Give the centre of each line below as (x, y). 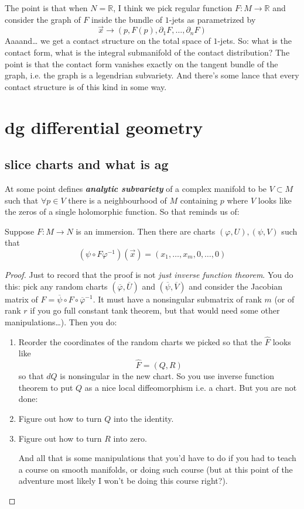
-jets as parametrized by (212, 19)
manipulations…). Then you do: (61, 321)
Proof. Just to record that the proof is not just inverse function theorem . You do (149, 274)
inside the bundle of (127, 19)
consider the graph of (43, 19)
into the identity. (144, 418)
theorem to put (46, 387)
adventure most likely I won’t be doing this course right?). (123, 481)
